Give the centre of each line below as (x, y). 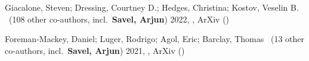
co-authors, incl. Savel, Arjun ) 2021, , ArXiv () (95, 50)
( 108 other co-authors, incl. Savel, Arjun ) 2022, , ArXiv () (119, 19)
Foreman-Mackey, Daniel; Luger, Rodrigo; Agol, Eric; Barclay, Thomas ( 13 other (155, 39)
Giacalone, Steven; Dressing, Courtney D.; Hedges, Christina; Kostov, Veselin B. (152, 7)
